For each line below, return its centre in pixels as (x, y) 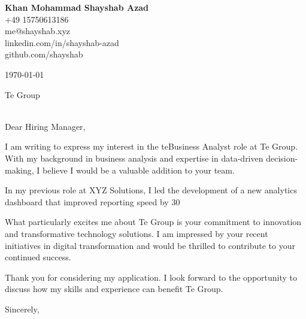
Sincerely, (22, 309)
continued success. (38, 257)
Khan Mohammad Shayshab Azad (77, 7)
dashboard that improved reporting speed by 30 (93, 201)
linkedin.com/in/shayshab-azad (62, 42)
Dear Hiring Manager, (45, 126)
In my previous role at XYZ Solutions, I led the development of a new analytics (151, 190)
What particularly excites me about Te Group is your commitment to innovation (153, 222)
